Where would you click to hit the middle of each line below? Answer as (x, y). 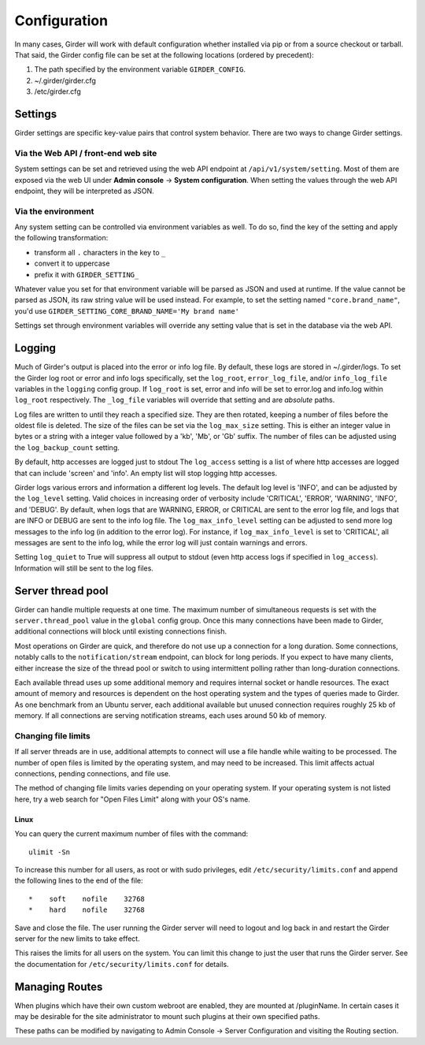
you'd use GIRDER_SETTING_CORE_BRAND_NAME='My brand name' (127, 311)
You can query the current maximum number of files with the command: (131, 834)
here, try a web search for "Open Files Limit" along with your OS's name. (133, 799)
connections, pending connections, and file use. (92, 774)
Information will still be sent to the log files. (84, 568)
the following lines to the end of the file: (79, 881)
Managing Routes (59, 986)
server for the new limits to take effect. (78, 939)
